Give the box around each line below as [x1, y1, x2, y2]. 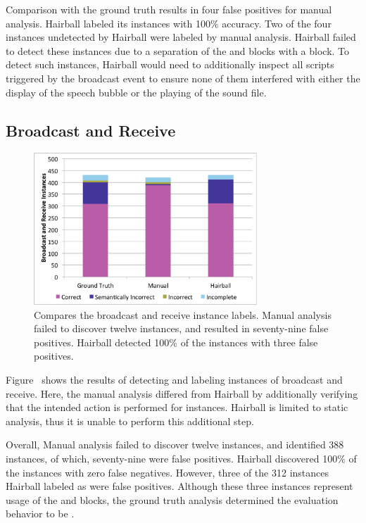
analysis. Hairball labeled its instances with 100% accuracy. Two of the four [6, 15, 332, 30]
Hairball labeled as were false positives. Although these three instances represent [6, 479, 353, 493]
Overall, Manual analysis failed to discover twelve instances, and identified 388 [6, 437, 344, 452]
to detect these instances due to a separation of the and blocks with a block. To [6, 43, 350, 58]
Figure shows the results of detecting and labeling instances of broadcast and [6, 372, 343, 386]
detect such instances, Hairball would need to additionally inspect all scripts [6, 57, 334, 72]
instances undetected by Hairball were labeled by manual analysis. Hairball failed [6, 30, 356, 44]
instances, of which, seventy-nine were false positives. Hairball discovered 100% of [6, 450, 357, 465]
